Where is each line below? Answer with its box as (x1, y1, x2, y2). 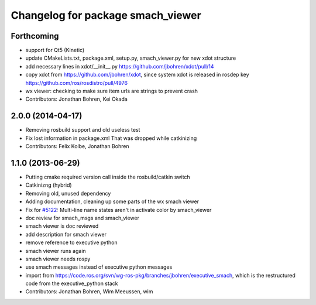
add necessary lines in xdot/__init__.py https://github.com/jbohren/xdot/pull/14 (25, 63, 214, 70)
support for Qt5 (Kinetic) (25, 47, 85, 54)
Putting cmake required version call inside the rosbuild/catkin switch (25, 173, 190, 180)
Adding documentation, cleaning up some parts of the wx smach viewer (25, 198, 199, 205)
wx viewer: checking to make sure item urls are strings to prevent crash (25, 88, 198, 95)
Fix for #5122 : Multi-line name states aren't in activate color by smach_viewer (25, 206, 212, 213)
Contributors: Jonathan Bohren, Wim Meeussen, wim (25, 288, 153, 295)
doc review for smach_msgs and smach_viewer (25, 214, 140, 221)
